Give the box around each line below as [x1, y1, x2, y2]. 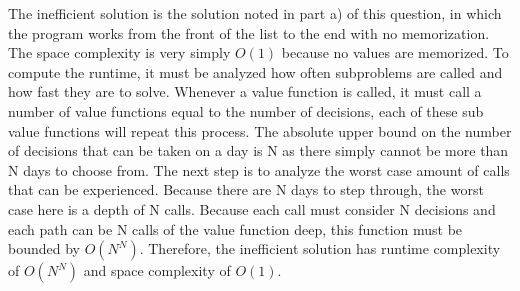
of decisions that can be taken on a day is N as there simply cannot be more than [8, 140, 509, 161]
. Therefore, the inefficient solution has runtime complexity [139, 238, 501, 259]
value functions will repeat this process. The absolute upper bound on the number [8, 120, 512, 141]
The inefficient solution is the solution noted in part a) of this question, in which [8, 3, 502, 23]
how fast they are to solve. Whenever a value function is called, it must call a [8, 81, 482, 102]
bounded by [8, 238, 80, 259]
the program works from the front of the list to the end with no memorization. [8, 22, 490, 43]
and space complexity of [83, 260, 231, 281]
